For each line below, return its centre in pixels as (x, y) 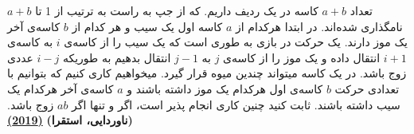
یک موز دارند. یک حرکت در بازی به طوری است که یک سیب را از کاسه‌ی (236, 42)
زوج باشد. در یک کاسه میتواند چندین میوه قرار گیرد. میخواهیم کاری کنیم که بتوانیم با (207, 73)
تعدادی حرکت (367, 88)
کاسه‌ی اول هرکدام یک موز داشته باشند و (225, 88)
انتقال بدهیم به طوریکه (117, 57)
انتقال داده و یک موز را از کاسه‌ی (302, 57)
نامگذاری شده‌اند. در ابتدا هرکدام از (319, 26)
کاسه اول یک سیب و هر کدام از (147, 26)
